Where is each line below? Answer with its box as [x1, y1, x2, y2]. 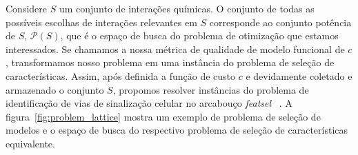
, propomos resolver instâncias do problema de [112, 82, 309, 96]
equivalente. [6, 136, 55, 150]
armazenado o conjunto [6, 82, 104, 96]
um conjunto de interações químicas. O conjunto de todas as [59, 1, 315, 15]
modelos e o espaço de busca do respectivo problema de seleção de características [6, 123, 348, 137]
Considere [6, 1, 48, 15]
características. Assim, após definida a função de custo [6, 68, 236, 83]
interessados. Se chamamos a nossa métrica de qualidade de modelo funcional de [6, 41, 345, 56]
